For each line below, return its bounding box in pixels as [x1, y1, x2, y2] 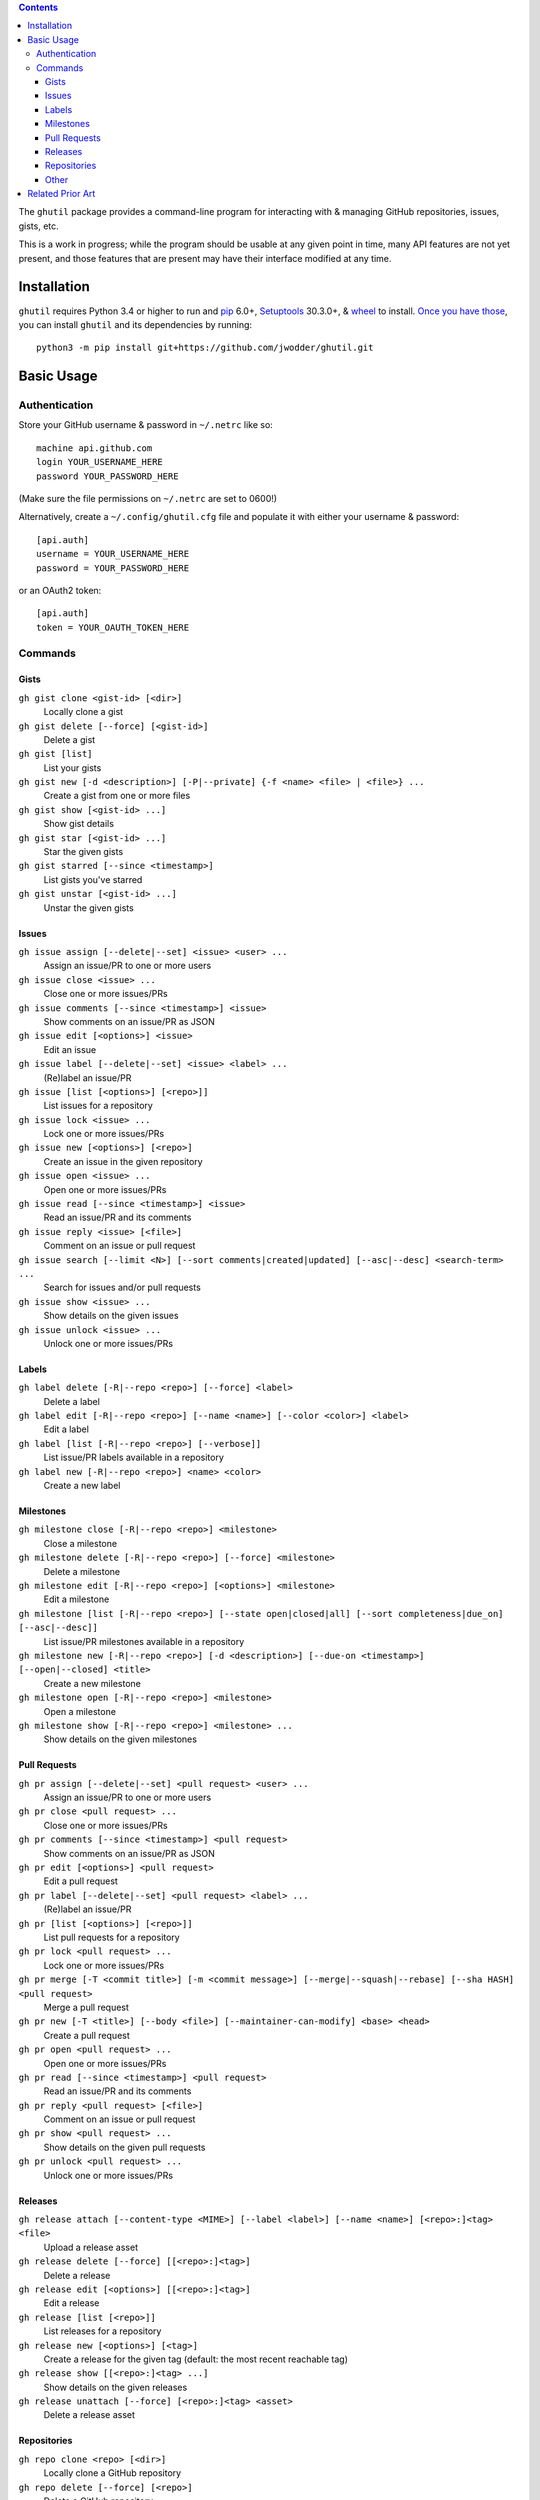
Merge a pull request [43, 2001, 130, 2013]
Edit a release [43, 2297, 100, 2309]
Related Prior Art [27, 188, 96, 200]
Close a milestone [43, 1537, 118, 1549]
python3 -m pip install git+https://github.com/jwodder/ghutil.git [36, 342, 374, 354]
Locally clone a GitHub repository [43, 2467, 182, 2479]
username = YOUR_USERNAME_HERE [36, 548, 190, 560]
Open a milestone [43, 1705, 117, 1717]
